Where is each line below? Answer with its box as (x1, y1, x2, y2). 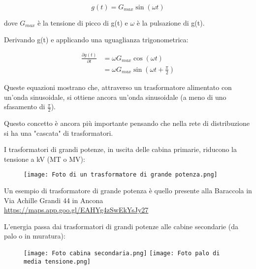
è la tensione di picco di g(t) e (37, 18, 128, 28)
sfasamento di (4, 101, 45, 112)
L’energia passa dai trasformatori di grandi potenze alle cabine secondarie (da (4, 221, 238, 231)
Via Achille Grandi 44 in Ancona (4, 195, 103, 205)
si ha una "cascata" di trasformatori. (4, 127, 113, 138)
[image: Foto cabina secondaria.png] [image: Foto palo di (24, 249, 220, 257)
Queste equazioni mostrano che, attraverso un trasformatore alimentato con (4, 82, 232, 92)
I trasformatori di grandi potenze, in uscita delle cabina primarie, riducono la (4, 144, 237, 154)
